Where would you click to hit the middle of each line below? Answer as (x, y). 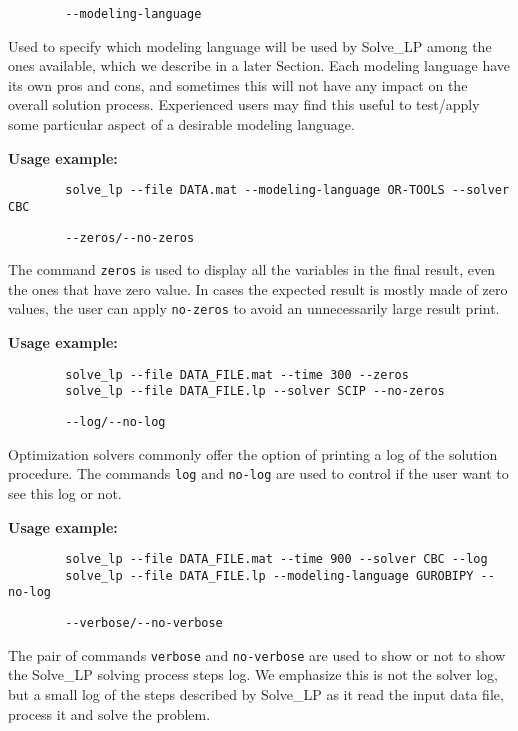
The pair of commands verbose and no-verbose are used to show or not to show (257, 654)
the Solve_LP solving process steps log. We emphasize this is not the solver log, (253, 674)
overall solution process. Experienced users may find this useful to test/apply (244, 104)
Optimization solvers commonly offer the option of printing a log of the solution (253, 453)
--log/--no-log (115, 422)
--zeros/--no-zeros (130, 237)
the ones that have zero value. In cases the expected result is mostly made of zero (258, 288)
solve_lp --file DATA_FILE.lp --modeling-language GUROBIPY (269, 575)
